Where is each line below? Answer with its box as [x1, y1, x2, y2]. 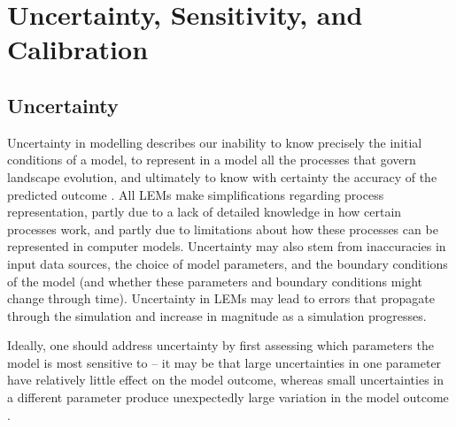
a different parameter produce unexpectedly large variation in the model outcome [7, 388, 449, 407]
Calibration [7, 31, 149, 67]
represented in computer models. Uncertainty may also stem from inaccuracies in [7, 237, 446, 255]
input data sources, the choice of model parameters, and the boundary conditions [7, 254, 448, 272]
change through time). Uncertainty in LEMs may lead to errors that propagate [7, 289, 436, 308]
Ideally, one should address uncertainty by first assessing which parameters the [7, 336, 434, 355]
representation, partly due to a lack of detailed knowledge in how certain [7, 202, 402, 221]
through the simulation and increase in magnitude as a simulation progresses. [7, 306, 427, 324]
